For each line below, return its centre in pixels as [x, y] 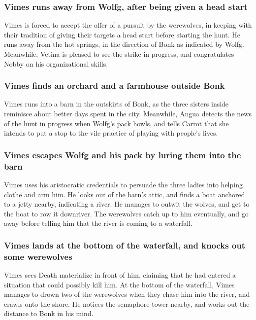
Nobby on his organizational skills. [56, 63]
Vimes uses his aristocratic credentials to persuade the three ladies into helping [123, 184]
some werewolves [38, 256]
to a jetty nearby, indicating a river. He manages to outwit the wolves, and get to [127, 204]
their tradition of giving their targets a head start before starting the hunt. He [122, 34]
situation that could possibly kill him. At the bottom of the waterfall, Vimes [119, 284]
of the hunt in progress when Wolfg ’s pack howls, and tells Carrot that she [116, 123]
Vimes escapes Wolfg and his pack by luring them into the [123, 155]
